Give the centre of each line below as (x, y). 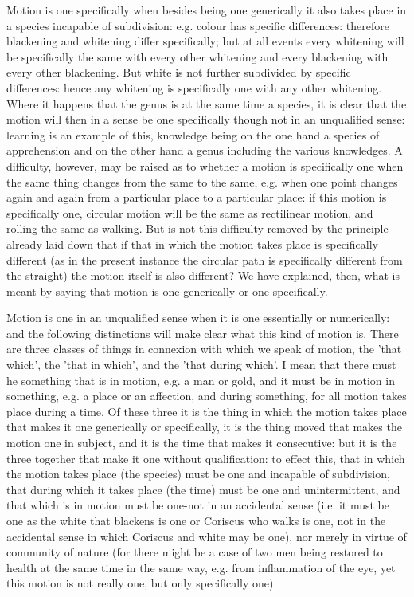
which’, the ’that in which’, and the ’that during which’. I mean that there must (201, 365)
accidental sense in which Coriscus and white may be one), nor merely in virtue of (207, 536)
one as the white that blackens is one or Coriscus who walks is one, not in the (196, 520)
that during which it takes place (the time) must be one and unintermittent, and (203, 489)
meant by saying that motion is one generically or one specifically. (167, 291)
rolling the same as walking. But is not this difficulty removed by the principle (197, 228)
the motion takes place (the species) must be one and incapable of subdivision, (198, 474)
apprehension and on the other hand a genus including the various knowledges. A (205, 150)
